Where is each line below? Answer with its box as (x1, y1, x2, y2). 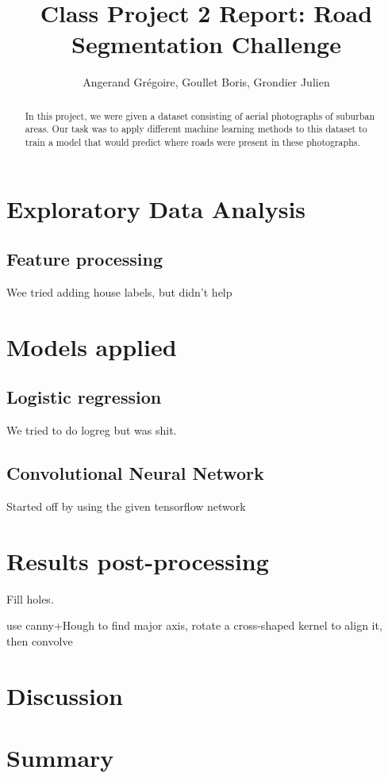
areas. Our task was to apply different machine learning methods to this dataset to (25, 122, 367, 136)
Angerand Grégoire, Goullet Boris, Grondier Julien (83, 74, 330, 90)
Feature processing (6, 247, 163, 271)
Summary (6, 742, 114, 774)
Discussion (6, 679, 123, 711)
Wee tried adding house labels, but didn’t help (6, 284, 232, 301)
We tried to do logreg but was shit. (6, 422, 177, 439)
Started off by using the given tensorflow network (6, 498, 246, 515)
